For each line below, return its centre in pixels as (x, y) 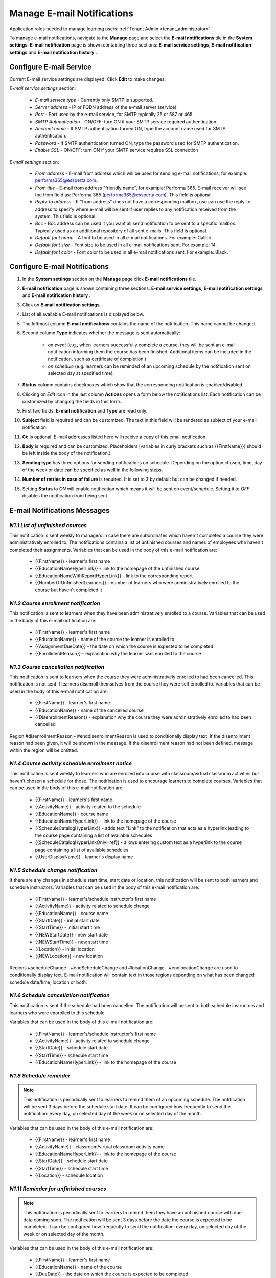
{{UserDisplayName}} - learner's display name (84, 857)
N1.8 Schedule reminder (40, 1075)
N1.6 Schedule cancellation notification (60, 995)
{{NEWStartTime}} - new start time (72, 942)
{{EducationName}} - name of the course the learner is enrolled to (105, 640)
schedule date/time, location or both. (48, 982)
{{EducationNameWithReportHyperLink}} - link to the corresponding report (114, 576)
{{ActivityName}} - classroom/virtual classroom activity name (100, 1147)
